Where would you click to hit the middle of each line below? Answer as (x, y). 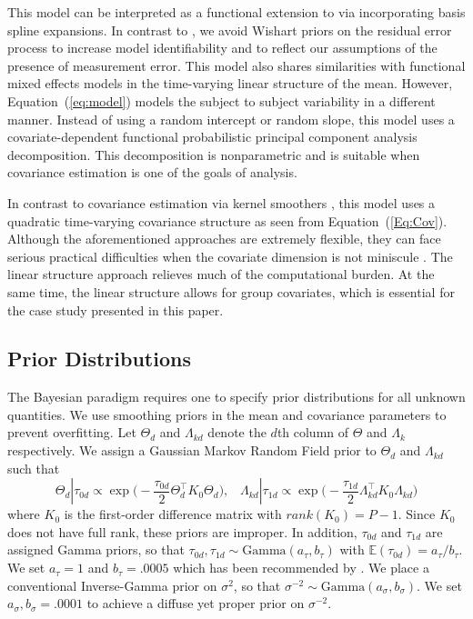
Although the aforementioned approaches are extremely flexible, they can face (224, 239)
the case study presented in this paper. (116, 309)
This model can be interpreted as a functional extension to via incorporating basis (236, 12)
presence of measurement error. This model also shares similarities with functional (236, 65)
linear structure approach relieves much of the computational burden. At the (221, 274)
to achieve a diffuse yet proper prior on (196, 603)
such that (34, 468)
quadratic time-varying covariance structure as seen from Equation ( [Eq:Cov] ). (227, 220)
